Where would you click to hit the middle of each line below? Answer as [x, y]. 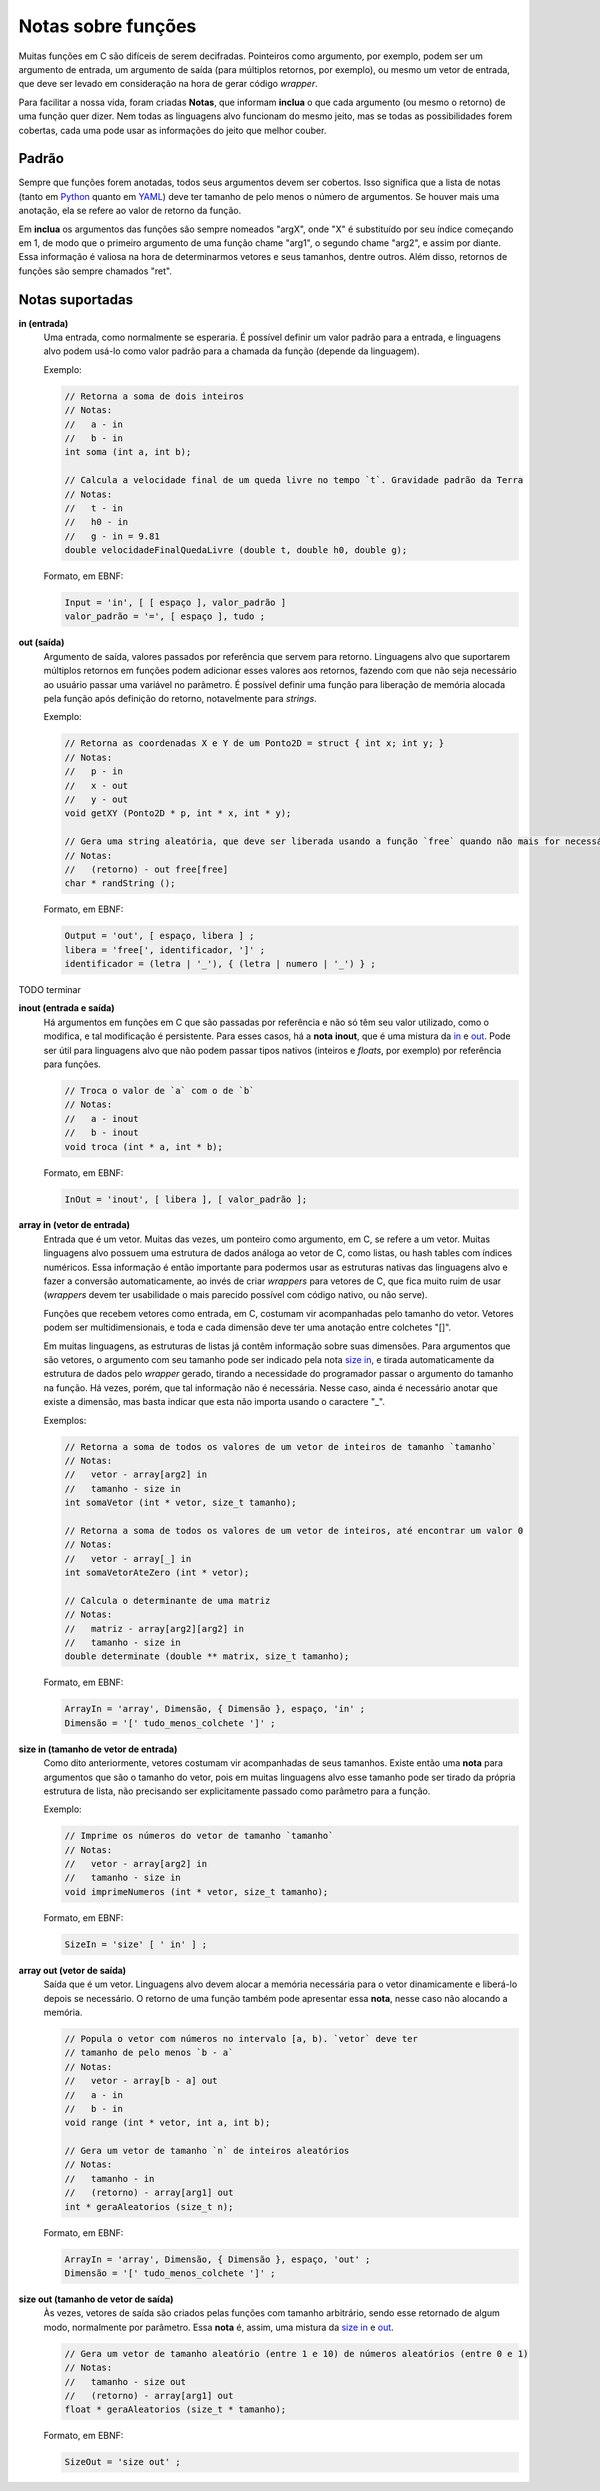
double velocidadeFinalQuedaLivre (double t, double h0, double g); [236, 550]
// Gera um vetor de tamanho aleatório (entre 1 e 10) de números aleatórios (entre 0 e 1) [296, 2353]
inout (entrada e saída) [66, 1008]
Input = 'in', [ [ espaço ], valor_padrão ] [175, 603]
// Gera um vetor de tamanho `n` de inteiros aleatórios [207, 2151]
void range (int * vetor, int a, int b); [167, 2123]
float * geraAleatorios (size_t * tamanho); [175, 2409]
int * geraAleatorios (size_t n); [149, 2206]
